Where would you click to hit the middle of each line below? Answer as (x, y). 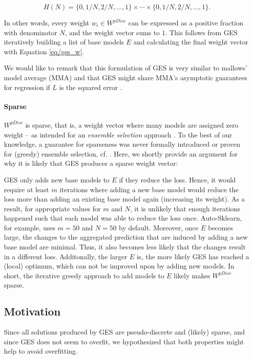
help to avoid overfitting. (41, 351)
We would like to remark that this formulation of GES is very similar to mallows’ (126, 68)
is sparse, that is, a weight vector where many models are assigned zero (132, 124)
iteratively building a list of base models (64, 42)
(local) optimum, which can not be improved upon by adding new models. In (119, 266)
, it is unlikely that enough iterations (185, 208)
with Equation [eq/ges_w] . (44, 51)
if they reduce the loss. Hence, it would (177, 179)
